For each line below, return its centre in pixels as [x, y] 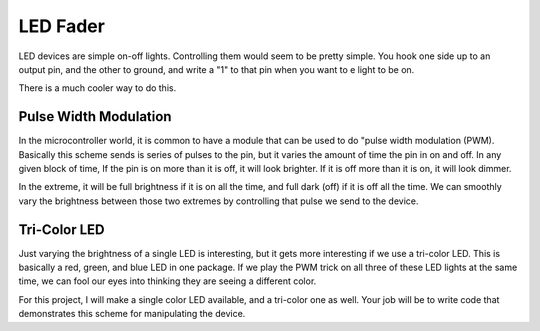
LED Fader [61, 26]
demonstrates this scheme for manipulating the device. [132, 314]
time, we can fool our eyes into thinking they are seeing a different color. [167, 281]
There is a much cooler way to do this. [97, 88]
